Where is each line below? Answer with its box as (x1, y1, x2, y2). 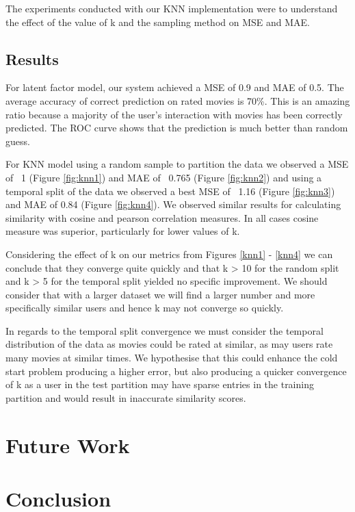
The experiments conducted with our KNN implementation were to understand (5, 1, 338, 15)
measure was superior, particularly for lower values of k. (5, 224, 240, 238)
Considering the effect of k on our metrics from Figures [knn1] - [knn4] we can (5, 246, 333, 261)
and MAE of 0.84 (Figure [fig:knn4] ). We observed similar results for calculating (5, 197, 341, 212)
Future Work (5, 431, 130, 459)
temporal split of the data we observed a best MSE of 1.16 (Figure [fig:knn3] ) (5, 183, 335, 198)
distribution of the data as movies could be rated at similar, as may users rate (5, 337, 333, 351)
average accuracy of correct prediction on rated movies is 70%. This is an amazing (5, 93, 350, 107)
